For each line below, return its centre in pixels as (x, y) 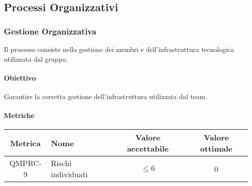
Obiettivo (20, 77)
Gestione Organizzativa (50, 31)
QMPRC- (25, 163)
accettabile (148, 149)
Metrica (25, 143)
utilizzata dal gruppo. (36, 59)
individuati (70, 174)
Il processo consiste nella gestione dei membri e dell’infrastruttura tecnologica (119, 49)
